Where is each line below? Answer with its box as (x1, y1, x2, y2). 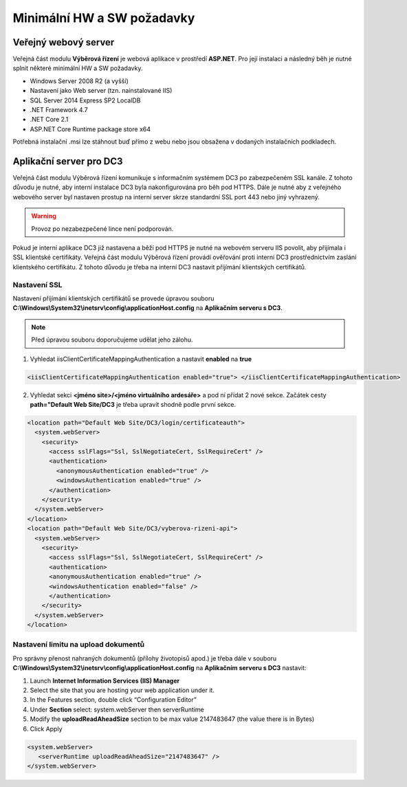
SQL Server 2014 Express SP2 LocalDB (30, 96, 141, 104)
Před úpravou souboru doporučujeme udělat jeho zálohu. (31, 335, 193, 344)
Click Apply (30, 724, 63, 733)
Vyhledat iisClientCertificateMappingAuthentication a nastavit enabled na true (30, 355, 252, 363)
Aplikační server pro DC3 (12, 155, 123, 167)
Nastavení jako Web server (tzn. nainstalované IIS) (30, 87, 173, 95)
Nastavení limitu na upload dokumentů (12, 640, 144, 650)
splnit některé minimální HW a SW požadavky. (12, 64, 143, 72)
